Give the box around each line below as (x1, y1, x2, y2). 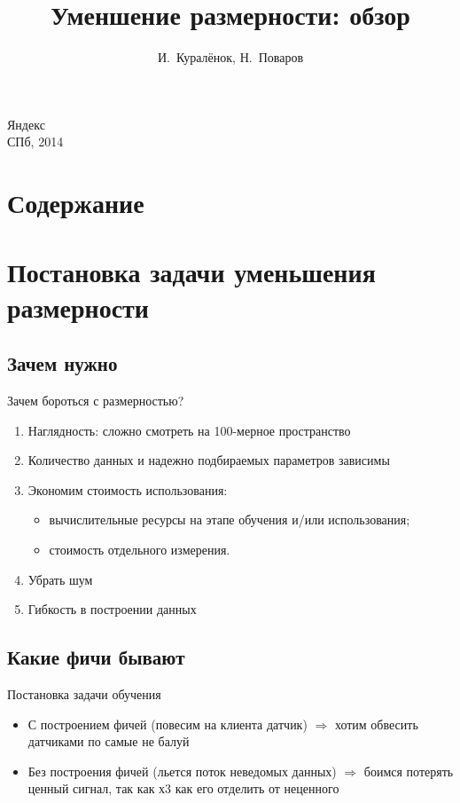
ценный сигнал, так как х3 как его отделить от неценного (27, 779, 339, 798)
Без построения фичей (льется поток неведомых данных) (27, 761, 337, 780)
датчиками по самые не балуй (27, 732, 190, 751)
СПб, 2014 (7, 132, 64, 151)
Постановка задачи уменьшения (7, 254, 376, 290)
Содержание (7, 185, 144, 221)
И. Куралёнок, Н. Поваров (157, 48, 304, 67)
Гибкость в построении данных (27, 600, 197, 618)
